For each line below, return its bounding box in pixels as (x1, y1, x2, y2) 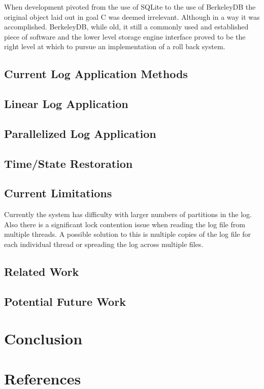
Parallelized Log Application (4, 125, 156, 141)
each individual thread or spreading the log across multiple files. (4, 239, 204, 250)
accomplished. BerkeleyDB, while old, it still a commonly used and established (4, 21, 249, 32)
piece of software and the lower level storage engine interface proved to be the (4, 31, 246, 42)
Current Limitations (4, 185, 112, 201)
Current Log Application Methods (4, 66, 188, 82)
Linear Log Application (4, 96, 128, 112)
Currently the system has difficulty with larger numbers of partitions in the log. (4, 209, 252, 220)
